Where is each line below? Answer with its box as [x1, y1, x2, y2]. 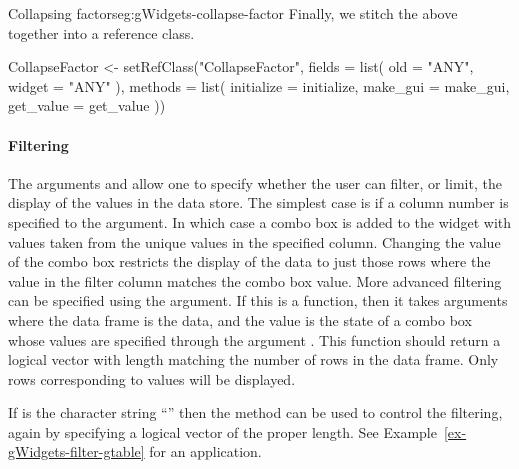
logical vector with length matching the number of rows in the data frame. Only [8, 349, 499, 370]
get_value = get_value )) [8, 95, 166, 116]
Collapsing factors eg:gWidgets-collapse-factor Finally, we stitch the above [8, 3, 458, 23]
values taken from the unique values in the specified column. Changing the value [8, 231, 501, 252]
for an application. [149, 441, 262, 462]
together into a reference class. [8, 22, 195, 43]
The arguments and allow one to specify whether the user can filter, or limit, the [8, 172, 502, 193]
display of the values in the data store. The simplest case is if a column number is [8, 192, 509, 213]
